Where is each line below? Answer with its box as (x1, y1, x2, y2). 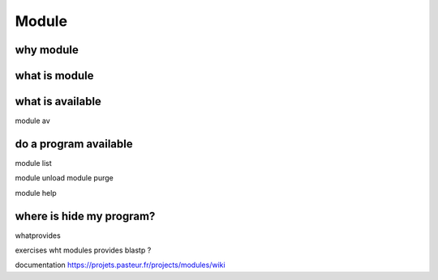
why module (15, 43, 79, 57)
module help (15, 188, 57, 197)
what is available (15, 95, 101, 108)
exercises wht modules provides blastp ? (15, 245, 152, 255)
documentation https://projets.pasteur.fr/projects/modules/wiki (15, 260, 226, 270)
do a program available (15, 137, 133, 151)
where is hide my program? (15, 209, 156, 223)
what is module (15, 69, 94, 83)
